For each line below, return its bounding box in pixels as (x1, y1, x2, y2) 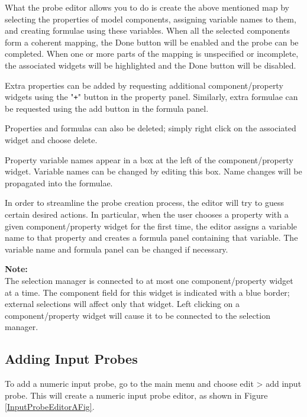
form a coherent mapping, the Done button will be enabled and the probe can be (5, 35, 299, 48)
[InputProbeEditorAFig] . (5, 400, 95, 413)
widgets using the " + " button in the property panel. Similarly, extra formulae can (5, 90, 298, 103)
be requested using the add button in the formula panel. (5, 102, 209, 114)
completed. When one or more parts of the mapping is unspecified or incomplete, (5, 47, 299, 60)
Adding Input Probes (5, 350, 138, 368)
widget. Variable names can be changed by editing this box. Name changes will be (5, 165, 302, 177)
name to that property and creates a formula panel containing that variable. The (5, 231, 298, 244)
